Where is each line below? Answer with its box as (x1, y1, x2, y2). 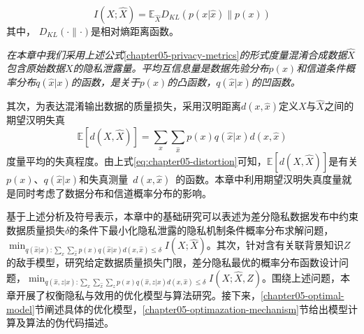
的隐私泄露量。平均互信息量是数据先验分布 (73, 61, 269, 75)
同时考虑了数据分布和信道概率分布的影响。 (15, 185, 212, 200)
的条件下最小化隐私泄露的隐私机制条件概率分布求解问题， (69, 222, 334, 237)
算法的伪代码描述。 (25, 315, 114, 330)
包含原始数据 (6, 61, 65, 75)
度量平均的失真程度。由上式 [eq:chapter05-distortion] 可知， (6, 153, 267, 168)
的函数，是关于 (71, 75, 140, 89)
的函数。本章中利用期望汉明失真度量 (175, 171, 342, 186)
